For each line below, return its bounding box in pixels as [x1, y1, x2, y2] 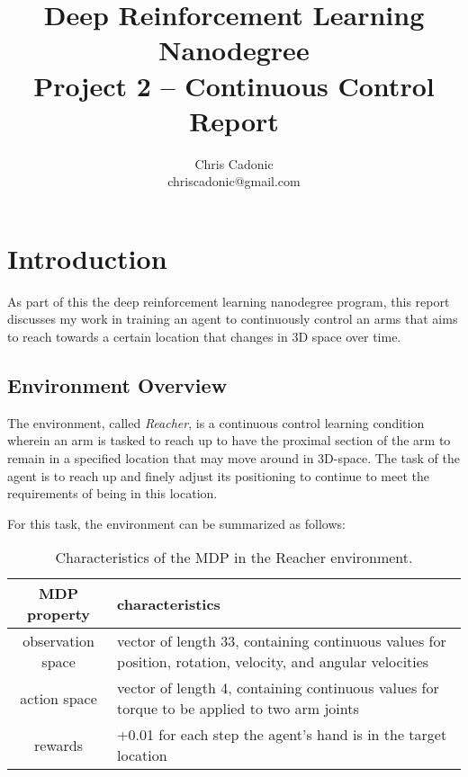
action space [20, 687, 97, 709]
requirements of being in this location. [7, 484, 218, 503]
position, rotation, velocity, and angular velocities [117, 651, 429, 673]
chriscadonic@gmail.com [167, 172, 301, 191]
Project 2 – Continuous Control [33, 67, 435, 103]
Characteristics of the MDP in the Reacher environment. [55, 547, 413, 568]
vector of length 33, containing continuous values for [117, 630, 446, 652]
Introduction [7, 239, 167, 276]
